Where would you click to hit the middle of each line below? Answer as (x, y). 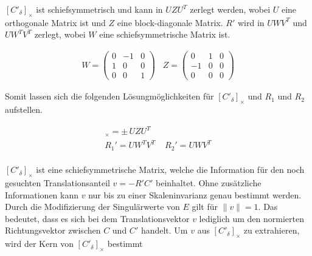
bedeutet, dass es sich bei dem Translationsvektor (97, 218)
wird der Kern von (39, 244)
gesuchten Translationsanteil (57, 182)
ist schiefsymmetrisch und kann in (99, 9)
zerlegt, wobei (60, 34)
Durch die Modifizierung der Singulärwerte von (92, 207)
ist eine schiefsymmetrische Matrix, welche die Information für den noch (170, 170)
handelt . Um (164, 230)
